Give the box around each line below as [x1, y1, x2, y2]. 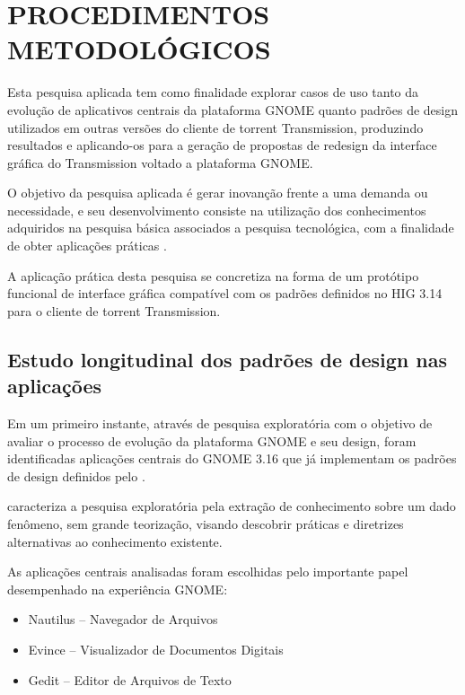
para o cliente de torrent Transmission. [7, 301, 221, 320]
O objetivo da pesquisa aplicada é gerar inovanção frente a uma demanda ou [7, 183, 428, 202]
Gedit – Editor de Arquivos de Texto [28, 670, 232, 689]
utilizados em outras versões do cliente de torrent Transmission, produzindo [7, 118, 424, 136]
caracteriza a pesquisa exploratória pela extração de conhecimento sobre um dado [7, 497, 456, 515]
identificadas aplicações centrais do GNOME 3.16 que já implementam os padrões [7, 449, 457, 468]
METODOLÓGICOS [7, 31, 271, 67]
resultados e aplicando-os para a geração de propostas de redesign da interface [7, 136, 437, 154]
